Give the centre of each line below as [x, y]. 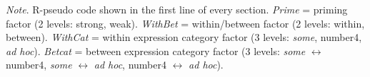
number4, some [39, 65]
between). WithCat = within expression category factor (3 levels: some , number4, [184, 37]
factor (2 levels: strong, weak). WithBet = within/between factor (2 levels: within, [185, 23]
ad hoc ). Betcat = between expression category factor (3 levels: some [156, 51]
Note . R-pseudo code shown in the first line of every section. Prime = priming [177, 9]
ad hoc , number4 [130, 65]
